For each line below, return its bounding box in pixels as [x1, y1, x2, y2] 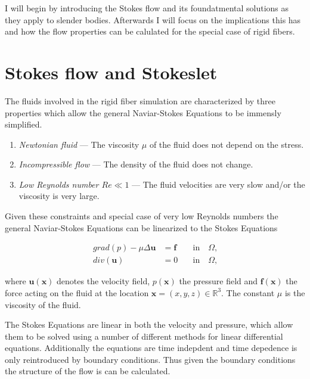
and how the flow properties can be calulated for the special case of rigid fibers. [5, 25, 295, 38]
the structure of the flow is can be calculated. [5, 365, 170, 377]
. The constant [221, 286, 275, 299]
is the [284, 286, 305, 299]
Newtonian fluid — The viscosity [18, 138, 139, 150]
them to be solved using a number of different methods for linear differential [5, 330, 283, 342]
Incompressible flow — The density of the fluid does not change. [18, 158, 253, 170]
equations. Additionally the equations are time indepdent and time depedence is [5, 341, 297, 354]
